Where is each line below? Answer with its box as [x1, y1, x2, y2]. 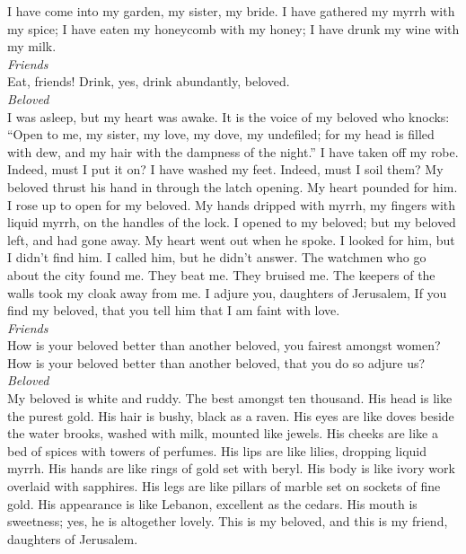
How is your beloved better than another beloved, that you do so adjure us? [7, 353, 426, 372]
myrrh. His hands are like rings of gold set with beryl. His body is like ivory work [7, 459, 455, 478]
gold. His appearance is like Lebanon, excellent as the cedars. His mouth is [7, 494, 418, 513]
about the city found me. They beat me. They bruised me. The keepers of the [7, 265, 435, 284]
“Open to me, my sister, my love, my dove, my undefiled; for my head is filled [7, 125, 435, 144]
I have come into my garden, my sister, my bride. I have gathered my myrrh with [7, 2, 455, 20]
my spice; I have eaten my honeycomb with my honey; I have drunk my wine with [7, 19, 460, 38]
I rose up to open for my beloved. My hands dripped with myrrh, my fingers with [7, 195, 456, 214]
